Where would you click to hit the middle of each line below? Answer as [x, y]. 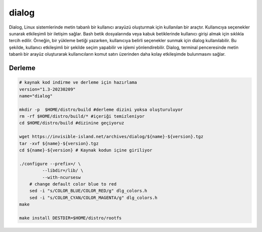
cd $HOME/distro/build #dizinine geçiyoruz [72, 123]
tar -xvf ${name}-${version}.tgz [59, 143]
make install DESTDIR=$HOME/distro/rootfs [70, 218]
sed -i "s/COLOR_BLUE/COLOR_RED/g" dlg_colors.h [88, 191]
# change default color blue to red [73, 184]
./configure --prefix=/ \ [50, 164]
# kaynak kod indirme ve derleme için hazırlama [78, 83]
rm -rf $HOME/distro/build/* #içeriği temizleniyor [82, 116]
